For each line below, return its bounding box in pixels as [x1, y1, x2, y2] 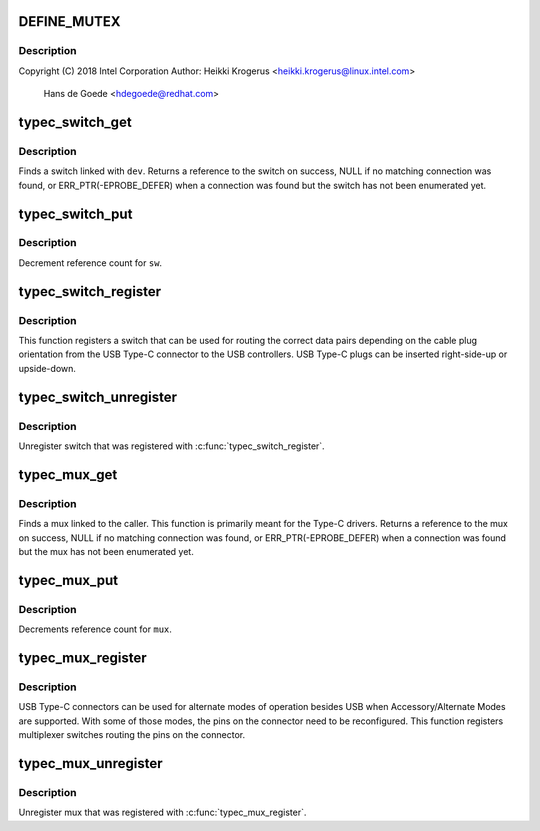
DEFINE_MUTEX [18, 13, 121, 30]
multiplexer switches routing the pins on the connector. [18, 728, 245, 740]
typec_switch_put [18, 205, 133, 222]
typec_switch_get [18, 113, 132, 130]
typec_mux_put [18, 571, 119, 589]
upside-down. [18, 362, 77, 374]
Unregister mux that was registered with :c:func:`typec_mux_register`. [18, 806, 307, 819]
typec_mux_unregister [18, 755, 163, 772]
